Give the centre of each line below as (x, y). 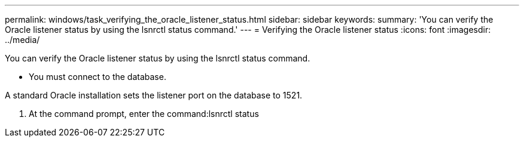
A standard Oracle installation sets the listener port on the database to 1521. (154, 95)
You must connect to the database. (98, 77)
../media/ (22, 40)
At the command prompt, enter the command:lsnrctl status (144, 114)
